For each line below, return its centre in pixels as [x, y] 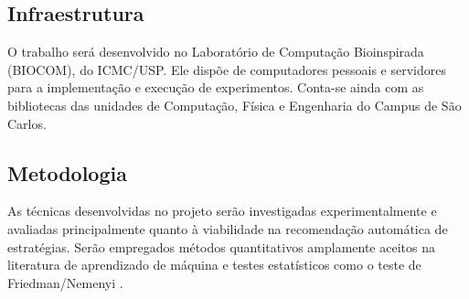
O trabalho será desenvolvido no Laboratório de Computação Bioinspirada [216, 52]
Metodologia [67, 172]
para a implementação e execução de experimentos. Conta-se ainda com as [216, 87]
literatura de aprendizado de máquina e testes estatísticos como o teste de [214, 265]
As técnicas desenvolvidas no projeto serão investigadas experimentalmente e [222, 211]
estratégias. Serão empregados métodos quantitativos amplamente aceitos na [221, 246]
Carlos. [27, 123]
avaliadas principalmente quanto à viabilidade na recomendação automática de [228, 228]
